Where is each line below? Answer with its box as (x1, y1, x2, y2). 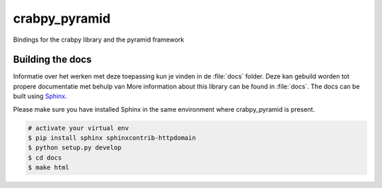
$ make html (28, 163, 70, 172)
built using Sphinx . (13, 92, 67, 100)
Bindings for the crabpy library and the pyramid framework (13, 35, 185, 44)
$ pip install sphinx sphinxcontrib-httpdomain (28, 134, 196, 141)
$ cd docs (28, 153, 62, 162)
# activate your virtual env (28, 124, 129, 132)
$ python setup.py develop (28, 143, 122, 152)
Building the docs (13, 54, 92, 66)
